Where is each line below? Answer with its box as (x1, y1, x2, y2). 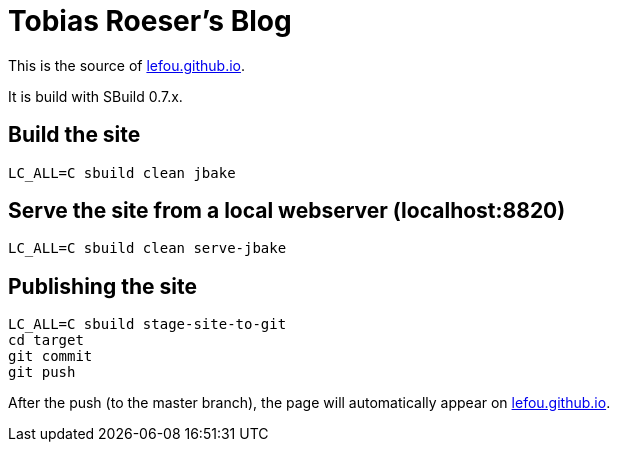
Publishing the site (8, 273, 197, 299)
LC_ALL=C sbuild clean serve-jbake (8, 240, 287, 257)
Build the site (8, 122, 141, 148)
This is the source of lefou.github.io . (8, 56, 246, 74)
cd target (8, 332, 84, 349)
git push (8, 364, 76, 381)
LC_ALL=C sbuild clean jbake (8, 164, 236, 181)
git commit (8, 348, 93, 365)
